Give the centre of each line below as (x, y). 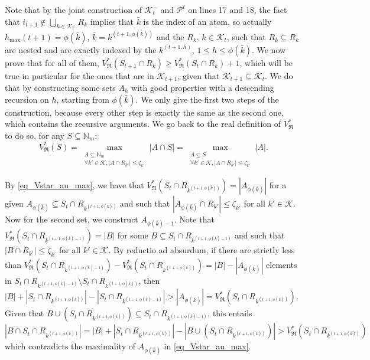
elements (282, 264)
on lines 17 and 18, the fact (238, 9)
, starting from (83, 99)
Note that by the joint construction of (73, 9)
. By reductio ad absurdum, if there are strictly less (202, 250)
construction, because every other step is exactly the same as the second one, (144, 112)
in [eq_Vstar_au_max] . (207, 346)
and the (170, 36)
